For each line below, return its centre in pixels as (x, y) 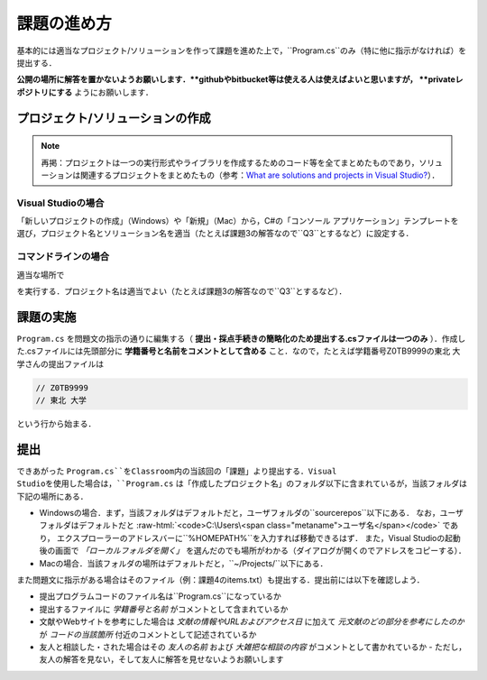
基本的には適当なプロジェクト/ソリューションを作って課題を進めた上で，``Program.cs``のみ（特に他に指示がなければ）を (242, 51)
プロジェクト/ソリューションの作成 (114, 118)
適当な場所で (41, 274)
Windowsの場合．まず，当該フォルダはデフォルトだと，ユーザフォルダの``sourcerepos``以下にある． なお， (240, 513)
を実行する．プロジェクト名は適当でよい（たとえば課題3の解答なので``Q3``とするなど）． (182, 291)
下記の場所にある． (52, 496)
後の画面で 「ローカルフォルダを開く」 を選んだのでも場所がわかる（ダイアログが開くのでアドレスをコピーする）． (253, 551)
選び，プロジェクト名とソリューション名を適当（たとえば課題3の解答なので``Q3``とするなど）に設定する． (215, 234)
